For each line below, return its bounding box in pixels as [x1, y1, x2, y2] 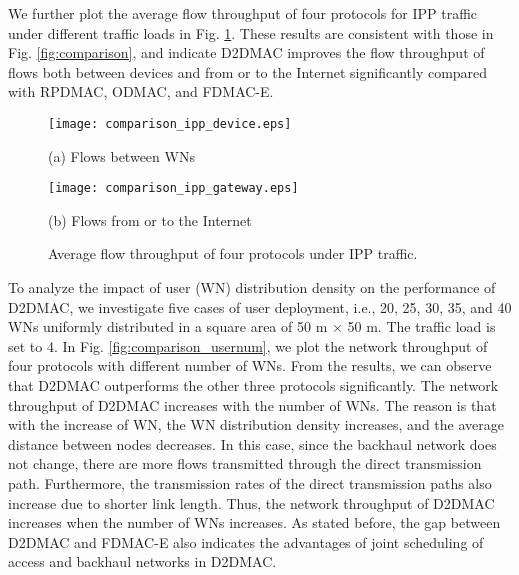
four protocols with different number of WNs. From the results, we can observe [8, 355, 492, 376]
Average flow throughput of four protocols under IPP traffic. [48, 243, 418, 264]
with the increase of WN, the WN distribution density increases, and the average [8, 414, 504, 435]
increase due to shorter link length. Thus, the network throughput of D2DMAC [8, 492, 495, 513]
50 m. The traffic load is [347, 316, 496, 337]
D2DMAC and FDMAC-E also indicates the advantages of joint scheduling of [8, 531, 484, 552]
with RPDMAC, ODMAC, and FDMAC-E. [8, 81, 274, 102]
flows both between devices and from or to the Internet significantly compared [8, 61, 488, 82]
